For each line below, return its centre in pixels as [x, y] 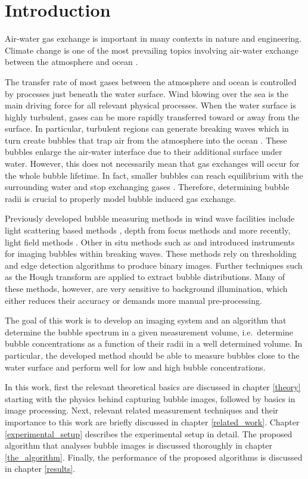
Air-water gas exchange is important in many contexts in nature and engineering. [153, 38]
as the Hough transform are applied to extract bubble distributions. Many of [145, 277]
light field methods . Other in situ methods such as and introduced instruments [150, 242]
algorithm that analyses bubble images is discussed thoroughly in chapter [139, 445]
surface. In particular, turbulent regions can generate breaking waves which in [147, 128]
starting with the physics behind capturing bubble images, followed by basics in [150, 398]
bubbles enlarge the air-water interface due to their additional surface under [144, 152]
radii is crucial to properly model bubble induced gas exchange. [121, 198]
